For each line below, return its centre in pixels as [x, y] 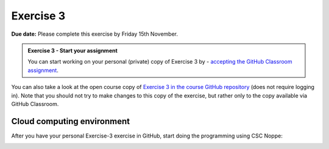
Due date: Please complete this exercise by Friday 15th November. [94, 34]
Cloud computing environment [71, 121]
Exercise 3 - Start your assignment [73, 50]
